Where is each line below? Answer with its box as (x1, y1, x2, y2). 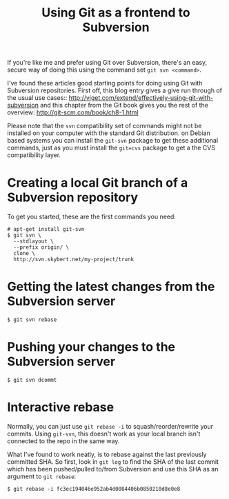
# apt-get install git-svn (7, 226, 85, 233)
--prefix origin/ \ (13, 244, 70, 251)
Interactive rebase (7, 400, 114, 415)
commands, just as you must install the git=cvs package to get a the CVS (7, 143, 216, 152)
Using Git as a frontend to (41, 5, 191, 21)
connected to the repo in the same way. (7, 436, 120, 445)
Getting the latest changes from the (7, 279, 215, 294)
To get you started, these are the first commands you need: (7, 212, 176, 221)
